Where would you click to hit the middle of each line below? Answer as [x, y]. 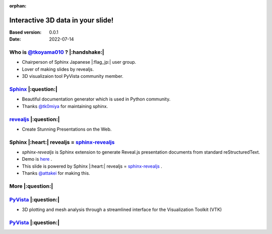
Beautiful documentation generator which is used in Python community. [96, 99]
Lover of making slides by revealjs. [58, 69]
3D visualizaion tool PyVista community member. [73, 76]
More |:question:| [31, 186]
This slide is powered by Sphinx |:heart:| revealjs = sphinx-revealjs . [92, 166]
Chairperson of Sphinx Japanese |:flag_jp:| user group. [79, 62]
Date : [15, 39]
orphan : [18, 6]
